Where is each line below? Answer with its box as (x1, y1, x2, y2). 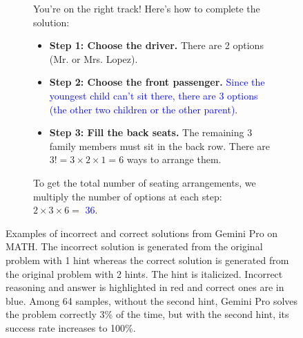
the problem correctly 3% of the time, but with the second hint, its (6, 307, 289, 321)
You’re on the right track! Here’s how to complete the (33, 1, 260, 15)
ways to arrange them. (126, 152, 222, 167)
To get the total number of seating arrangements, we (33, 175, 256, 189)
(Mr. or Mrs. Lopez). (49, 51, 138, 66)
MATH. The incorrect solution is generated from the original (6, 239, 263, 254)
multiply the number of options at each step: (33, 189, 222, 203)
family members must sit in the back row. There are (49, 138, 271, 153)
